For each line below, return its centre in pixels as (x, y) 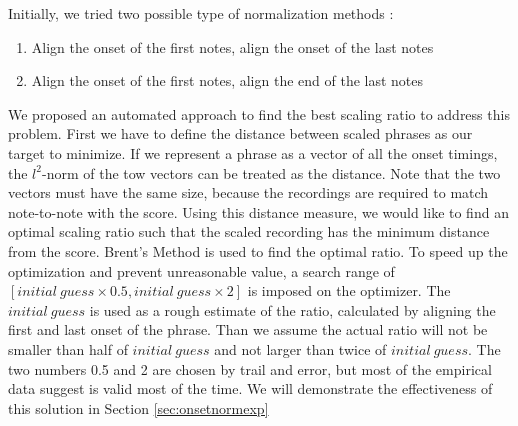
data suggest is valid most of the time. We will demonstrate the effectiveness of (250, 388)
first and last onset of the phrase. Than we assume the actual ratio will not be (248, 329)
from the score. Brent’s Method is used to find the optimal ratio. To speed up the (258, 250)
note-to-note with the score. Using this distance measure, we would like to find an (258, 211)
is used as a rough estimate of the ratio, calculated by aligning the (292, 309)
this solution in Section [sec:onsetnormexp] (138, 407)
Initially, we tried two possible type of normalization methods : (201, 13)
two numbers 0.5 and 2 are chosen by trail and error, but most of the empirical (250, 368)
